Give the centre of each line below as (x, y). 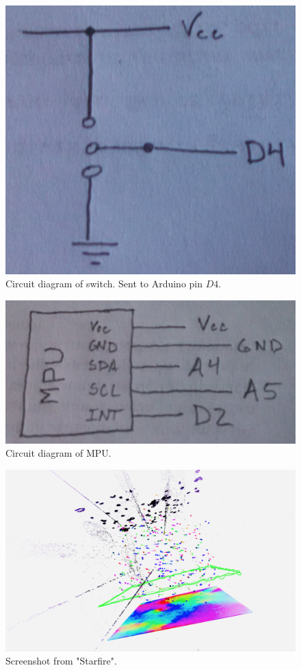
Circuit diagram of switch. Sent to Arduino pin (104, 284)
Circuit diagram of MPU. (58, 453)
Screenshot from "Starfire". (61, 661)
